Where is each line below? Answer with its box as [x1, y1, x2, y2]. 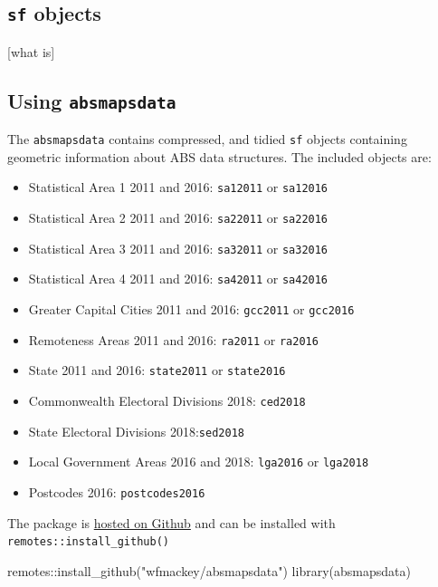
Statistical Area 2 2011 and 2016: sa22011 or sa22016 [28, 208, 328, 227]
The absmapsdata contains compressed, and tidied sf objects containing [7, 130, 407, 149]
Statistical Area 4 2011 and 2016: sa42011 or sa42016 [28, 269, 328, 288]
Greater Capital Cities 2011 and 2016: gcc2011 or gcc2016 [28, 300, 355, 319]
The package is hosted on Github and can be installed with [7, 513, 336, 532]
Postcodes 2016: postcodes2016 [28, 482, 205, 501]
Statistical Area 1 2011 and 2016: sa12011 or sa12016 [28, 178, 328, 197]
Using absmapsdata [7, 86, 176, 114]
